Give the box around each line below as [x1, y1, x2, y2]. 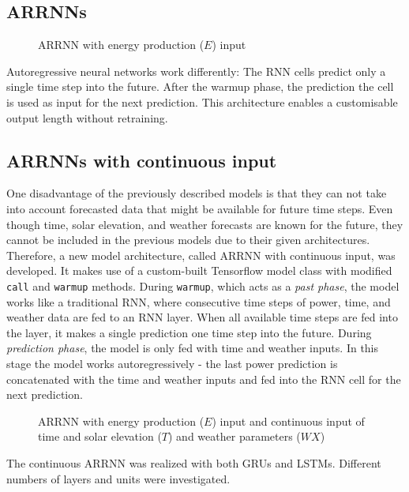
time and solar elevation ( [38, 428, 162, 445]
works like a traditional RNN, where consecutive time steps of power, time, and [6, 293, 391, 310]
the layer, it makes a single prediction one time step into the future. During [6, 324, 372, 340]
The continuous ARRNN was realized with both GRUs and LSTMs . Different [6, 454, 381, 471]
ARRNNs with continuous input [6, 148, 277, 172]
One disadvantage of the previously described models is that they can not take [6, 185, 387, 201]
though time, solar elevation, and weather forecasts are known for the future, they [6, 216, 403, 232]
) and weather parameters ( [168, 428, 301, 445]
